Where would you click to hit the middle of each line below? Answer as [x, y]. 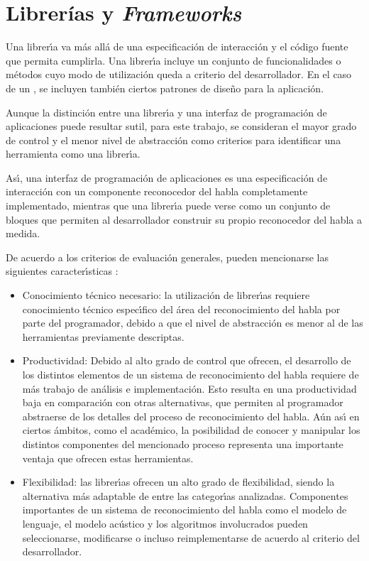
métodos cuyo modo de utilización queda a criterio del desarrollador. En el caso [179, 74]
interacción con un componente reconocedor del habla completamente [157, 191]
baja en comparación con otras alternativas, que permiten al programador [183, 402]
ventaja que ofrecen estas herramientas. [108, 458]
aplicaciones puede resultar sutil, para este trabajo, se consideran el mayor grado [181, 126]
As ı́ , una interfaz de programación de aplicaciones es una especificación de [167, 177]
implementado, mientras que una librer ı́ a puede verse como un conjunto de [168, 206]
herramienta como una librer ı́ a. [73, 154]
